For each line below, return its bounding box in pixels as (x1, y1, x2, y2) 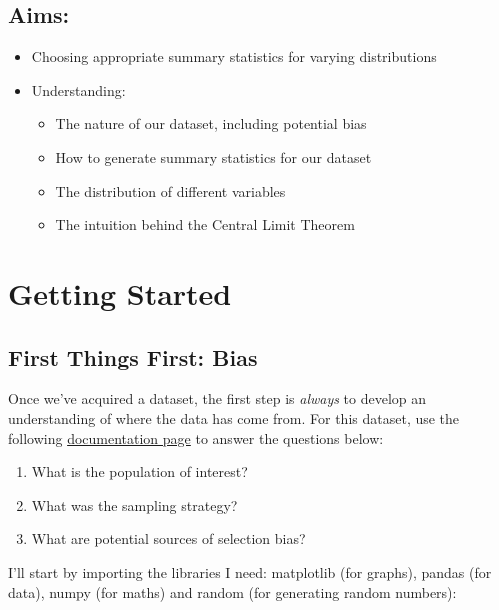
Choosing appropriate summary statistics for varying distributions (31, 46, 437, 67)
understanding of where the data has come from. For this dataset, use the (8, 407, 460, 428)
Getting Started (8, 272, 232, 313)
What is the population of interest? (31, 461, 248, 482)
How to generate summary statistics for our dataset (55, 146, 372, 167)
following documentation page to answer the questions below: (8, 427, 384, 448)
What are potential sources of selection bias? (31, 528, 306, 549)
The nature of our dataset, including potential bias (55, 113, 367, 134)
